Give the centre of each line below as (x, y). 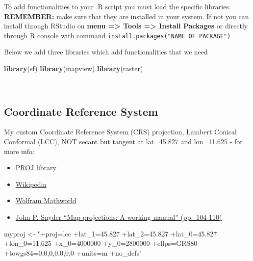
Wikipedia (31, 184)
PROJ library (36, 168)
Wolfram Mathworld (46, 200)
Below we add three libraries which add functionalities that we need (106, 52)
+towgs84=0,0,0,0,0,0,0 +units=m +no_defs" (73, 252)
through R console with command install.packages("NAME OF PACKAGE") (117, 35)
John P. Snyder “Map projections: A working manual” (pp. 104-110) (119, 217)
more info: (19, 151)
